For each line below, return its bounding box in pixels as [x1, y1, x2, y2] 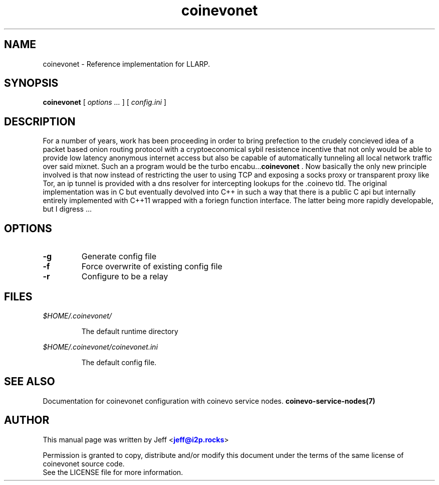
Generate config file [81, 251, 157, 262]
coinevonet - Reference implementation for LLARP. [43, 59, 210, 68]
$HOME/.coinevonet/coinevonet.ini [43, 342, 158, 351]
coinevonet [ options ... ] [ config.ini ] [43, 98, 166, 107]
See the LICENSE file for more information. [43, 467, 183, 476]
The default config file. [81, 358, 157, 367]
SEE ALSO [4, 375, 55, 388]
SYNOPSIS [4, 77, 59, 90]
